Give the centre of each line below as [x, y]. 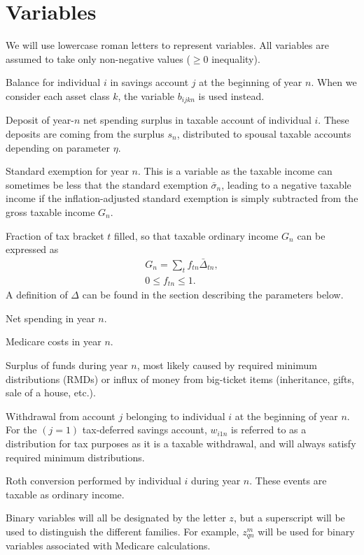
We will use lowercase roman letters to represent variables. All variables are [167, 45]
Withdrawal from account [61, 416]
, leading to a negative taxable [286, 184]
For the [21, 430]
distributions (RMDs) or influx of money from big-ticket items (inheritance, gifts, [180, 379]
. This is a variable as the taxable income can [235, 171]
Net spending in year [50, 318]
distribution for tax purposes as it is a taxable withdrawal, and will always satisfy [181, 443]
